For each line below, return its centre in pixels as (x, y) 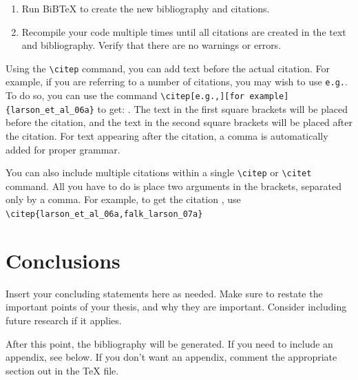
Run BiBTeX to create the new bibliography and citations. (146, 8)
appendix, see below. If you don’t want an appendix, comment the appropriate (171, 357)
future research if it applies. (64, 320)
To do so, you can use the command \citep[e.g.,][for (125, 95)
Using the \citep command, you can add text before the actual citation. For (168, 68)
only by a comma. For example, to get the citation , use (123, 199)
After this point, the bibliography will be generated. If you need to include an (169, 343)
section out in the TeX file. (62, 370)
